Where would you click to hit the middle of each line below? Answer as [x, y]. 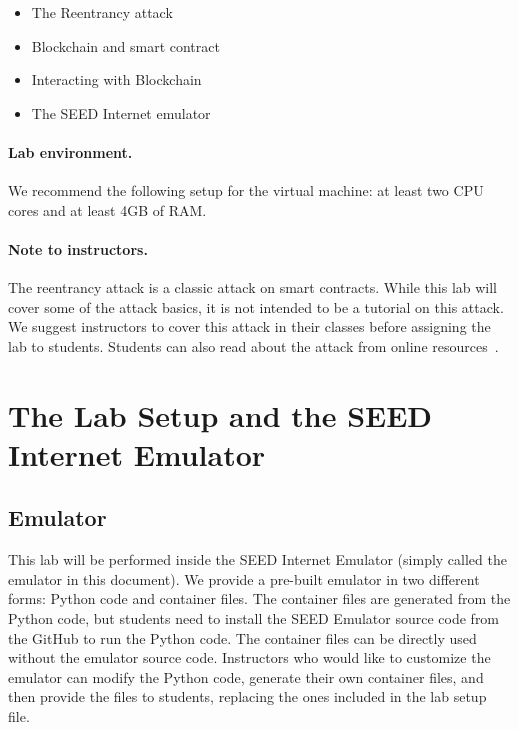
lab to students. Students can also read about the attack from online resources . [253, 345]
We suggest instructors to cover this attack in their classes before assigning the [249, 326]
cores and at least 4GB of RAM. [107, 209]
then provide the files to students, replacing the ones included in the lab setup [247, 696]
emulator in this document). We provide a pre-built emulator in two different [244, 578]
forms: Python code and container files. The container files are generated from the [259, 598]
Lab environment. [70, 151]
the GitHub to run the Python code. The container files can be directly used [242, 637]
